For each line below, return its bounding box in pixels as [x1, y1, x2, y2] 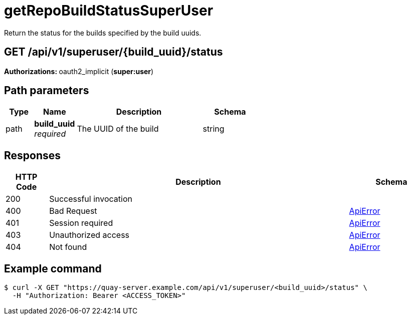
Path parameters [4, 84, 89, 97]
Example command [4, 262, 102, 275]
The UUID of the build [77, 124, 159, 134]
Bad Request [49, 206, 97, 216]
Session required [49, 218, 113, 228]
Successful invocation [49, 194, 132, 204]
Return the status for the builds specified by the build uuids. [4, 28, 201, 37]
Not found [49, 242, 87, 252]
